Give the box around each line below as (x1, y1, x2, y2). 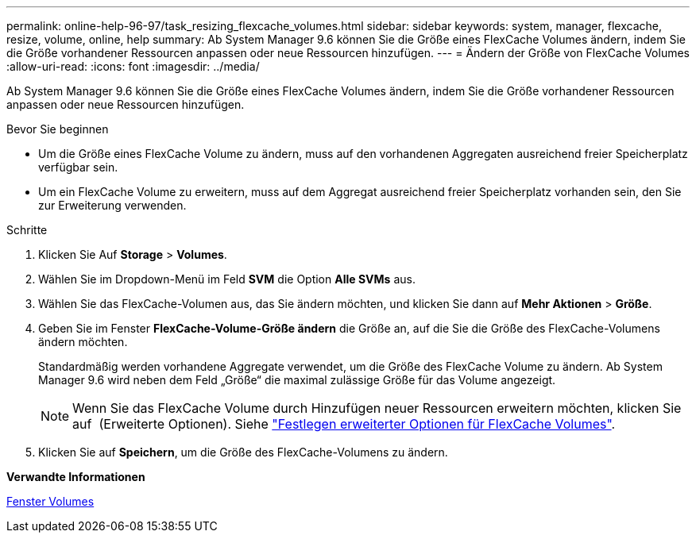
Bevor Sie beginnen (6, 122, 109, 136)
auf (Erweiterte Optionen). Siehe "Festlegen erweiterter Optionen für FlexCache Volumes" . (72, 416, 616, 432)
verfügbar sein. (38, 160, 118, 174)
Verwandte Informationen (6, 470, 145, 483)
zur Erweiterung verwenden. (38, 198, 187, 212)
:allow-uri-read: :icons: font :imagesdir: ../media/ (6, 60, 260, 73)
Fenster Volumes (6, 495, 95, 508)
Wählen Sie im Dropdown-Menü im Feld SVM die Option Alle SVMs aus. (38, 272, 416, 286)
